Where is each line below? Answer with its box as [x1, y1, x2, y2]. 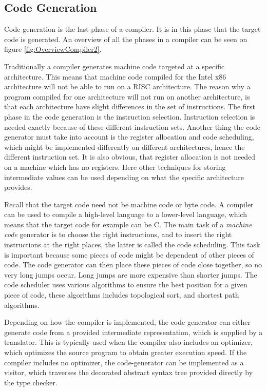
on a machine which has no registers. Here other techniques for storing [4, 161, 226, 172]
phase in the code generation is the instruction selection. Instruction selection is [4, 111, 255, 122]
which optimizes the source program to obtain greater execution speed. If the [4, 347, 247, 358]
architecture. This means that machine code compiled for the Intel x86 [4, 71, 226, 82]
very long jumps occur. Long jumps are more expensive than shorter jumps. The [4, 269, 257, 280]
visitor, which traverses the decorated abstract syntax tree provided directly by [4, 367, 253, 378]
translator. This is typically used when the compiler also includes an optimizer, [4, 337, 253, 347]
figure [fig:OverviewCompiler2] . [4, 44, 102, 54]
